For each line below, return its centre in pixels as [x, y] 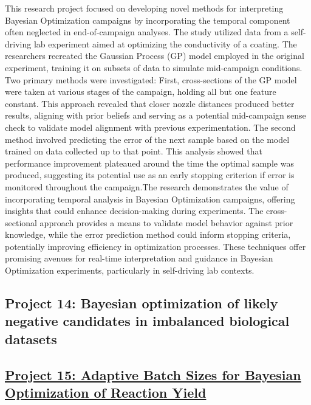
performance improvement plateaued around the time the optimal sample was [149, 163]
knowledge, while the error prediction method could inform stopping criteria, [148, 234]
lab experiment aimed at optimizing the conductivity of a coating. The [165, 43]
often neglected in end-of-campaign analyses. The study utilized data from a [147, 32]
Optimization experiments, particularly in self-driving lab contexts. [130, 270]
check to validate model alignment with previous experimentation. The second [150, 127]
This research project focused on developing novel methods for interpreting [144, 8]
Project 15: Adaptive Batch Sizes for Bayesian [153, 374]
